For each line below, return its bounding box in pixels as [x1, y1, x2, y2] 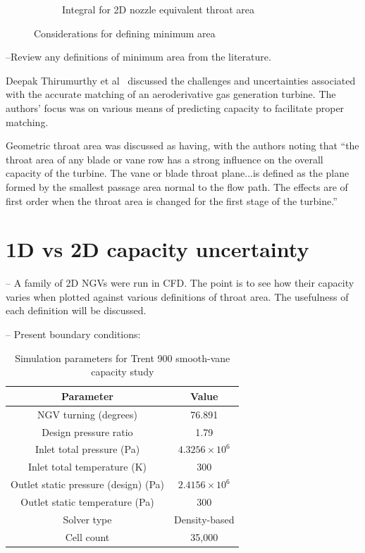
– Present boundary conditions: [6, 327, 141, 342]
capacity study [91, 364, 154, 379]
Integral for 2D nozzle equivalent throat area [62, 2, 254, 16]
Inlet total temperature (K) [27, 459, 147, 474]
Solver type [63, 511, 112, 526]
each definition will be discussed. [6, 303, 147, 318]
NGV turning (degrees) [37, 406, 137, 421]
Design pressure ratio [42, 424, 133, 439]
